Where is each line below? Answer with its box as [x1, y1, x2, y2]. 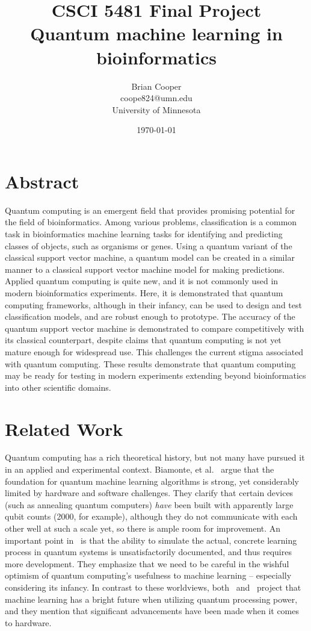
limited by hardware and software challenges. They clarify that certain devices [5, 486, 294, 499]
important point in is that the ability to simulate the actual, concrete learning [5, 533, 297, 546]
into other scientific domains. [5, 381, 111, 393]
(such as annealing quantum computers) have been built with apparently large [5, 498, 294, 511]
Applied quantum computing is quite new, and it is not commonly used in [5, 275, 279, 287]
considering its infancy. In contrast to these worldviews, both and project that [5, 580, 301, 593]
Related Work [5, 416, 123, 441]
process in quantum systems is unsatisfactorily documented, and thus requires [5, 546, 292, 558]
